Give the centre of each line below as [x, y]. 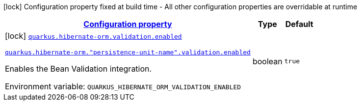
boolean [267, 61]
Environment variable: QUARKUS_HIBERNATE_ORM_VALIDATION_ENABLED [123, 86]
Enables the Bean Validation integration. [78, 69]
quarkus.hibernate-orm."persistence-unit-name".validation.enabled [128, 52]
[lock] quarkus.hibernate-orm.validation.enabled [93, 36]
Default [299, 24]
